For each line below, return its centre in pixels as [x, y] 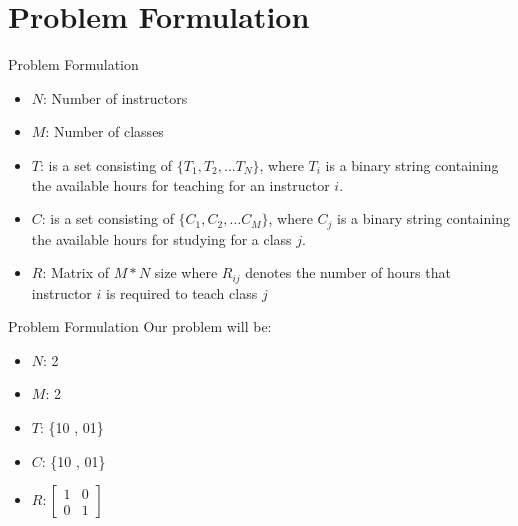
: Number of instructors [115, 97]
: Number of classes [104, 131]
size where [186, 272]
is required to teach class [182, 292]
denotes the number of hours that [348, 272]
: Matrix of [75, 272]
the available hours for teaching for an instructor [180, 184]
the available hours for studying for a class [161, 238]
